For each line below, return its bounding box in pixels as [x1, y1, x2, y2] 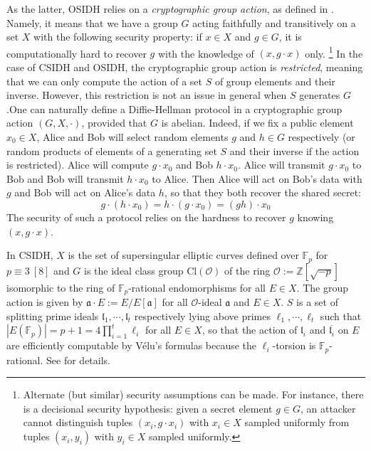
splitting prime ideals [6, 308, 99, 323]
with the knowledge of [157, 46, 254, 60]
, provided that [81, 115, 147, 130]
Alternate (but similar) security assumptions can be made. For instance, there [23, 387, 364, 402]
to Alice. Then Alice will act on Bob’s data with [152, 171, 362, 186]
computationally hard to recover [6, 46, 147, 60]
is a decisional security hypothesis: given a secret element [23, 400, 273, 415]
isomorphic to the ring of [6, 280, 115, 295]
